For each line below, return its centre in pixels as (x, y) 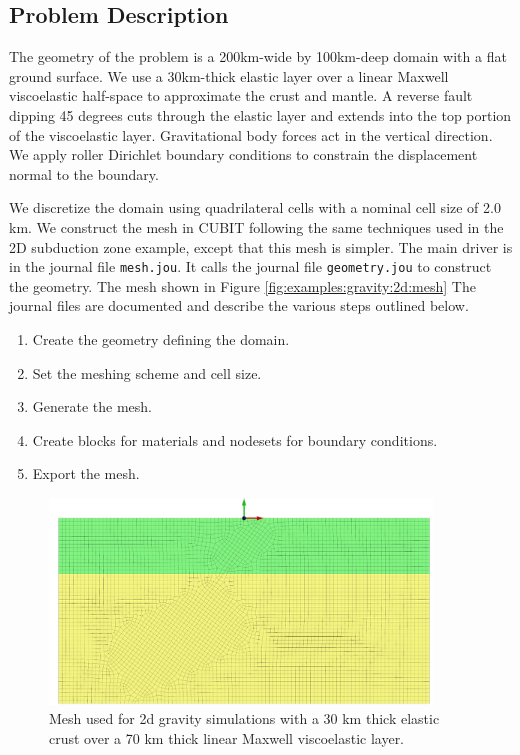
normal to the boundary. (84, 173)
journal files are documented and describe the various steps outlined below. (239, 305)
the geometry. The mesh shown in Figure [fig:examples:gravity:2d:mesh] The (242, 285)
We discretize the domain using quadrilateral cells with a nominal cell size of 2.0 (255, 207)
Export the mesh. (86, 473)
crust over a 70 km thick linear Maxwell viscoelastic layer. (227, 737)
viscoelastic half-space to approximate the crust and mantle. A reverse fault (241, 95)
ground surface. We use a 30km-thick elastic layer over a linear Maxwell (229, 75)
